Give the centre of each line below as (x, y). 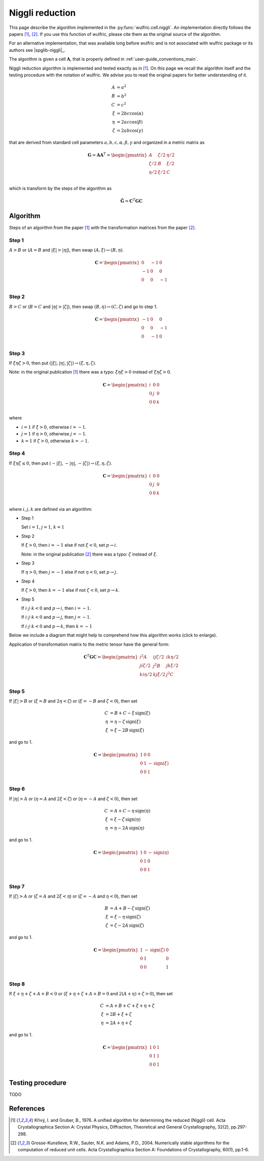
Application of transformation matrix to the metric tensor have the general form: (89, 644)
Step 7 (17, 886)
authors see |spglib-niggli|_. (37, 50)
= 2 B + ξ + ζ (119, 1014)
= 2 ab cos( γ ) (130, 131)
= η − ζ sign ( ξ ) (125, 722)
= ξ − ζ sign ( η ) (125, 819)
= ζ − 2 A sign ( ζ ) (127, 926)
